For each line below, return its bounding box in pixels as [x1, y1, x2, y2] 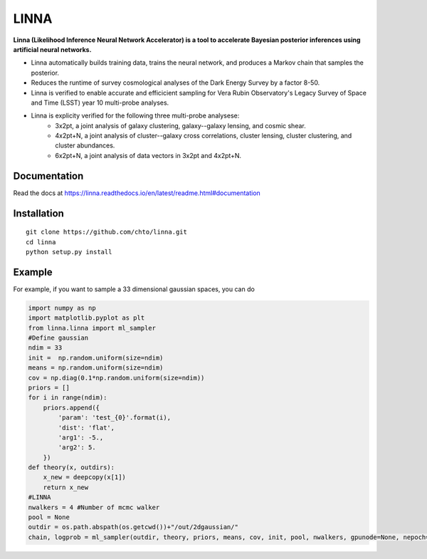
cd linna [26, 238, 56, 246]
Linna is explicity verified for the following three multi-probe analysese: [31, 111, 240, 120]
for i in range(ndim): [28, 394, 107, 402]
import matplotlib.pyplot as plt [28, 314, 145, 322]
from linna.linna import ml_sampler [28, 324, 157, 332]
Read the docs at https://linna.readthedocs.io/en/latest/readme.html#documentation [13, 189, 261, 197]
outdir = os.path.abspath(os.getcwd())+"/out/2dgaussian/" [28, 523, 238, 531]
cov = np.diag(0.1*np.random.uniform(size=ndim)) [28, 374, 205, 382]
